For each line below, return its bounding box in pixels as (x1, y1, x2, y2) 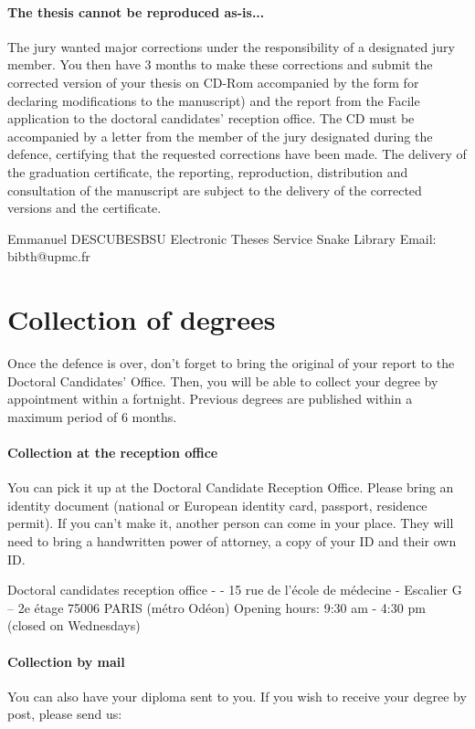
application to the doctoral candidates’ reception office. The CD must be (7, 109, 415, 128)
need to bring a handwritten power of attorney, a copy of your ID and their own (7, 532, 457, 550)
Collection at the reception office (7, 443, 218, 462)
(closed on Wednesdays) (7, 616, 141, 635)
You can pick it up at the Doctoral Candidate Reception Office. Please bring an (7, 478, 454, 497)
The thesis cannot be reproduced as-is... (7, 2, 265, 21)
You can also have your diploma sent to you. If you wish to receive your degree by (7, 686, 467, 705)
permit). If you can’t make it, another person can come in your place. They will (7, 513, 454, 533)
